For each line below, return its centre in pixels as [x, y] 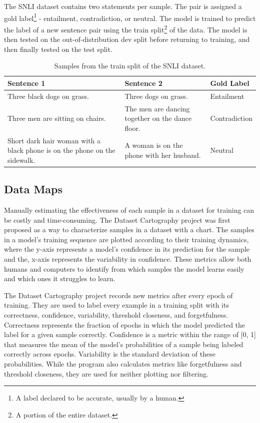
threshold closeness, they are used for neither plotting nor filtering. [106, 373]
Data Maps [33, 189]
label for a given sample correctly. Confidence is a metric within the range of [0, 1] [130, 334]
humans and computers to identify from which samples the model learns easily [124, 268]
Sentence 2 [143, 83]
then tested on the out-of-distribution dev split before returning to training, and [127, 39]
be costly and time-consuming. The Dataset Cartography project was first [117, 219]
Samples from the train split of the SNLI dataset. [130, 66]
